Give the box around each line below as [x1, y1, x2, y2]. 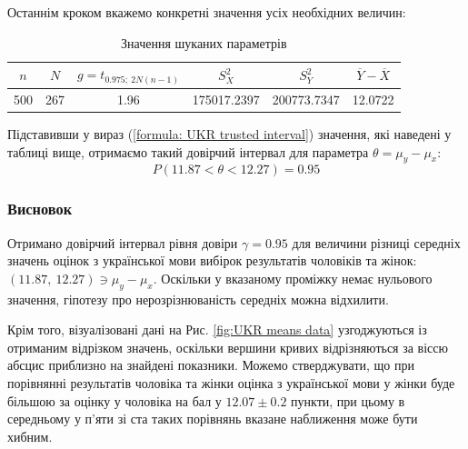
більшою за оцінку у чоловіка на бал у [7, 391, 222, 410]
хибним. [7, 426, 53, 445]
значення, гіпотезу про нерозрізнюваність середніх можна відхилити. [7, 289, 389, 308]
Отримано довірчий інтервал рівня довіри [7, 233, 238, 252]
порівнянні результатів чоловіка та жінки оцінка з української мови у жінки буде [7, 374, 455, 393]
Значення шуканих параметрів [121, 33, 287, 52]
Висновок [7, 197, 73, 220]
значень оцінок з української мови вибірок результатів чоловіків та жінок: [7, 251, 417, 270]
